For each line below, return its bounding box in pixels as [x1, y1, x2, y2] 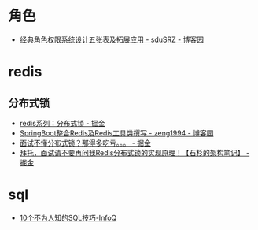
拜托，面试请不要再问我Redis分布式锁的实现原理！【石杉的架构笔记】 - [19, 147, 250, 158]
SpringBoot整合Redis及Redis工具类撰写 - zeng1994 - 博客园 [19, 128, 214, 138]
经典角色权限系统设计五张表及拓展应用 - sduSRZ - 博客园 [19, 35, 205, 44]
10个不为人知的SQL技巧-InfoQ [19, 213, 117, 222]
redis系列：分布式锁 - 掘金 [19, 118, 105, 128]
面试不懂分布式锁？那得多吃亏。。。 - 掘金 [19, 138, 152, 147]
